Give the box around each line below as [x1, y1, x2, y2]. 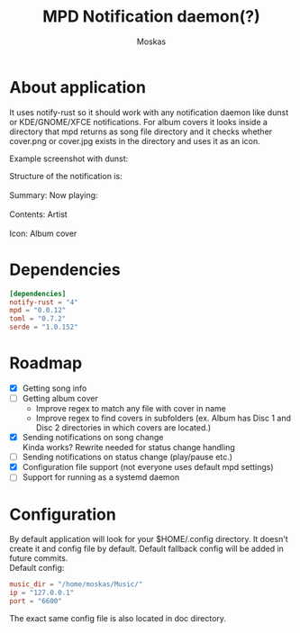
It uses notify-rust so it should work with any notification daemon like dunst [9, 106, 289, 118]
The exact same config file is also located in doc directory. [9, 612, 227, 623]
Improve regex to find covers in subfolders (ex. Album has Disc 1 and [35, 412, 291, 424]
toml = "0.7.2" [9, 314, 67, 323]
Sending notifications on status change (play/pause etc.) [22, 452, 232, 463]
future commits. [9, 553, 68, 564]
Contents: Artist [9, 209, 68, 220]
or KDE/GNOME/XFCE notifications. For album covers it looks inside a [9, 116, 268, 127]
